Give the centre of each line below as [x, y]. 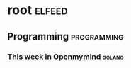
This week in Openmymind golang [65, 57]
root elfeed [38, 10]
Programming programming [65, 36]
